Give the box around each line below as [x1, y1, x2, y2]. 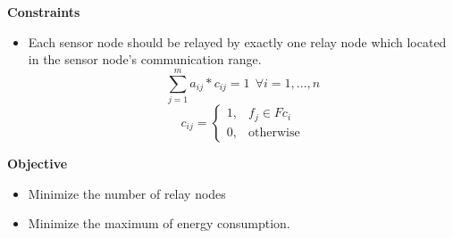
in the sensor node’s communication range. [28, 50, 262, 69]
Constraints [7, 3, 80, 21]
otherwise [248, 126, 300, 139]
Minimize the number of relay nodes [28, 184, 226, 202]
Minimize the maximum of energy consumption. [28, 214, 290, 233]
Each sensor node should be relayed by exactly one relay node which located [28, 32, 447, 51]
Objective [7, 153, 68, 172]
